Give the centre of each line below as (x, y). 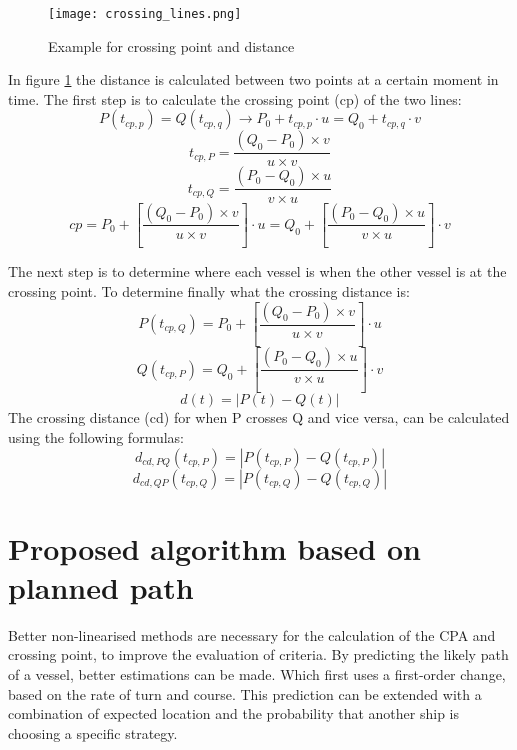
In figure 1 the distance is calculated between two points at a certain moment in (253, 79)
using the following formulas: (96, 436)
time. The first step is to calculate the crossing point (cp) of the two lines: (235, 98)
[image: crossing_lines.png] (145, 14)
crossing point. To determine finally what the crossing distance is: (209, 290)
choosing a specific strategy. (93, 732)
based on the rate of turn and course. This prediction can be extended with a (245, 693)
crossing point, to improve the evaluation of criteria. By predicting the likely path (258, 654)
